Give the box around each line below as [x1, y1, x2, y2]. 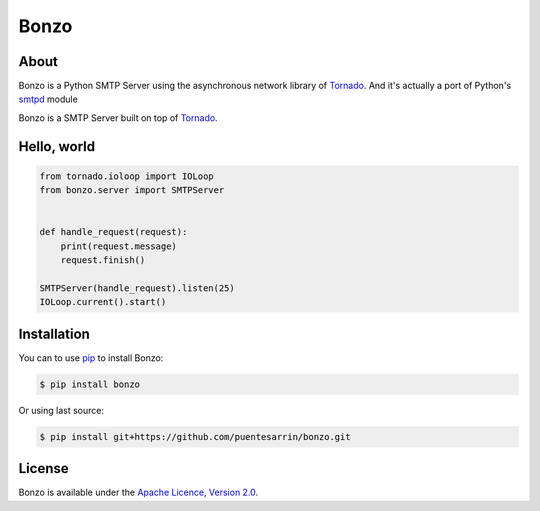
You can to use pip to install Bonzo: [18, 351, 164, 364]
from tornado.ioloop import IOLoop [39, 170, 214, 182]
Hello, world [18, 138, 96, 155]
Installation [18, 325, 90, 342]
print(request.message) [60, 240, 177, 252]
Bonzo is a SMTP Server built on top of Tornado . [18, 111, 219, 124]
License [18, 460, 69, 477]
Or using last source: [18, 404, 105, 416]
